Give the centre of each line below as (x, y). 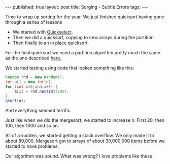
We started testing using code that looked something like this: (70, 68)
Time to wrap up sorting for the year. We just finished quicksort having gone (85, 17)
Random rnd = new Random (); (35, 77)
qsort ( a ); (16, 101)
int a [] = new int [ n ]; (29, 82)
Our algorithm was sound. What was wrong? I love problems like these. (79, 156)
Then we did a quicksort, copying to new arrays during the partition (83, 37)
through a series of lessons (34, 22)
